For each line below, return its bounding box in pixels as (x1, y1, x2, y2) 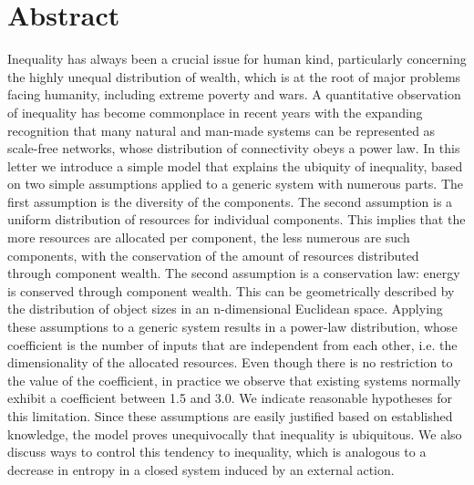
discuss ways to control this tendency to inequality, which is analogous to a (7, 442, 427, 461)
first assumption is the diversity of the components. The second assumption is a (7, 191, 453, 211)
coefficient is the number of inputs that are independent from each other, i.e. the (7, 335, 458, 354)
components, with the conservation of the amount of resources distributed (7, 245, 419, 264)
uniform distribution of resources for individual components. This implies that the (7, 210, 466, 229)
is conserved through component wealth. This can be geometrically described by (7, 281, 455, 300)
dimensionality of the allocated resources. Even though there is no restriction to (7, 353, 453, 372)
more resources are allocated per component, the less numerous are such (7, 228, 410, 247)
